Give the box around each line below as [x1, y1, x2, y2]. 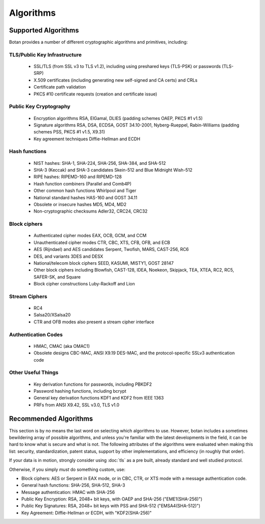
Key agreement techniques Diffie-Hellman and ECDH [33, 136, 141, 142]
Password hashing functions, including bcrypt [33, 388, 127, 394]
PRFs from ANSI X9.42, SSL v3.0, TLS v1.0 [33, 401, 120, 408]
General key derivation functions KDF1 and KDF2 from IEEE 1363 [33, 395, 164, 401]
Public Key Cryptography [9, 103, 71, 110]
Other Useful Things [9, 369, 59, 376]
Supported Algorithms [9, 26, 79, 34]
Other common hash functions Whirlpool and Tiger [33, 187, 137, 194]
